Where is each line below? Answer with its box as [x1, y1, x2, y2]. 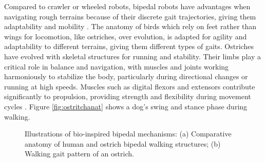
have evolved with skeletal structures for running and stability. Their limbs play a [4, 51, 261, 61]
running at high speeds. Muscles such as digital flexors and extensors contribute [4, 81, 255, 91]
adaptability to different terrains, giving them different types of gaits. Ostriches [4, 41, 254, 52]
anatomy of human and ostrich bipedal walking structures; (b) [25, 138, 221, 149]
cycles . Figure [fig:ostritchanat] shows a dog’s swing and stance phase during [4, 101, 248, 111]
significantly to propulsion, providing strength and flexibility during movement [4, 91, 251, 102]
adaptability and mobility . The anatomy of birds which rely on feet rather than [4, 21, 257, 32]
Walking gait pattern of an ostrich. [25, 148, 134, 159]
